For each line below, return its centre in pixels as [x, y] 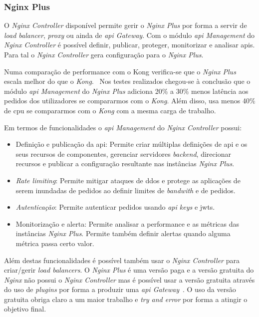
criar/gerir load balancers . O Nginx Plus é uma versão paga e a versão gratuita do [129, 270]
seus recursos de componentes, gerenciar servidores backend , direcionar [123, 154]
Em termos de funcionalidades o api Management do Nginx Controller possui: [123, 127]
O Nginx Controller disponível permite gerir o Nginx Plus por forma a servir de [126, 25]
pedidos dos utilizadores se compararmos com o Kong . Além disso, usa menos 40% [130, 101]
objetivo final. [25, 309]
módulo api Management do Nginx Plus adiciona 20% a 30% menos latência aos [126, 91]
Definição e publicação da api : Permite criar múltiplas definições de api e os [131, 144]
